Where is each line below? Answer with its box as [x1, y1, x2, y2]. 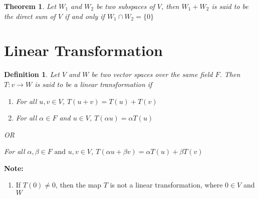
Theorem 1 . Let [4, 1, 57, 11]
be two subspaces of [96, 1, 155, 11]
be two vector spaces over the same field [91, 69, 213, 79]
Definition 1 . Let [4, 69, 60, 79]
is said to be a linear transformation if [35, 78, 152, 89]
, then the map [56, 179, 102, 190]
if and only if [65, 10, 105, 21]
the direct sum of [4, 10, 56, 21]
